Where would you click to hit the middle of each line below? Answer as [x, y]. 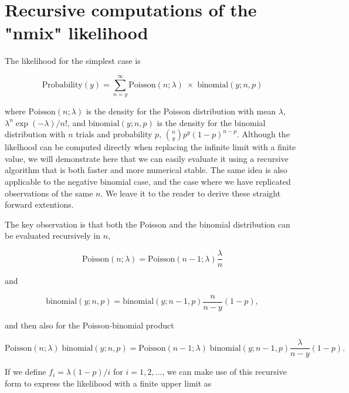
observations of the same [49, 193]
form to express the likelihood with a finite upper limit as [108, 383]
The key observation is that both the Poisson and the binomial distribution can [148, 224]
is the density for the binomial [211, 122]
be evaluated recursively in [53, 236]
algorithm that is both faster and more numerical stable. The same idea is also [146, 170]
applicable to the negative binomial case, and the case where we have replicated [148, 182]
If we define [26, 372]
